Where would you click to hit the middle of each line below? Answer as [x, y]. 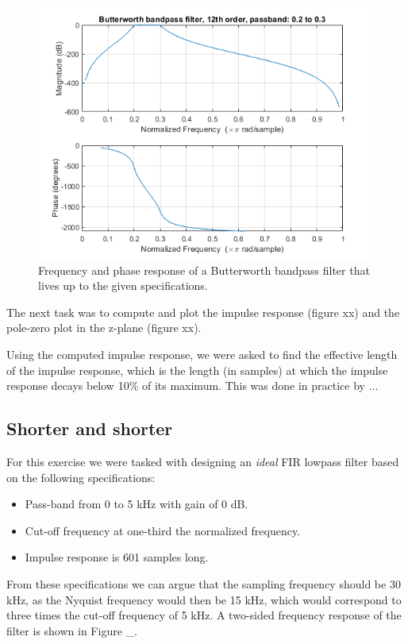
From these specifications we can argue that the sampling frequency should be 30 [204, 583]
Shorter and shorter [90, 428]
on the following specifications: [81, 477]
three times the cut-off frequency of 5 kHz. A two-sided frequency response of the [204, 615]
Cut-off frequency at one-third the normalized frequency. [163, 530]
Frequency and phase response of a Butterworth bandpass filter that [204, 270]
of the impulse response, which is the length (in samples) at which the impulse [197, 370]
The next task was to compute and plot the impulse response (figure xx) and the [203, 312]
